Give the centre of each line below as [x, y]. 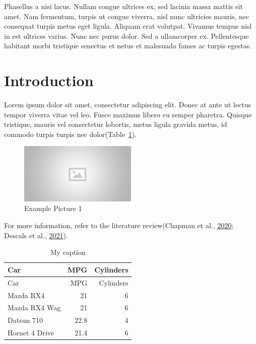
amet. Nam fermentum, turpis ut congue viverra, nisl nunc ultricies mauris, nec [127, 16]
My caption [68, 252]
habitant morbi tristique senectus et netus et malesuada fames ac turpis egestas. [128, 46]
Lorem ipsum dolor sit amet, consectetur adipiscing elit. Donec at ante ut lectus [128, 105]
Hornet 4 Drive [31, 333]
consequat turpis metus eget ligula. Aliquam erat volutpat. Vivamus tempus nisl [128, 26]
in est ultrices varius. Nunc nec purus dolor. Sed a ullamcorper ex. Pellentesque [126, 36]
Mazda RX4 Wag [34, 307]
